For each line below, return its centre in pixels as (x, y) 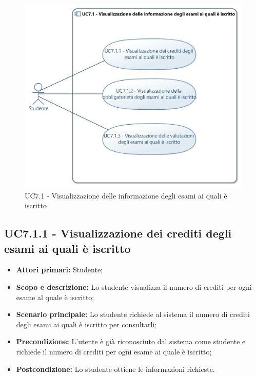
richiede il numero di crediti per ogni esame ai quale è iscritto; (114, 351)
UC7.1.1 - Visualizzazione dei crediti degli (118, 233)
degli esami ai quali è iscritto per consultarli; (86, 324)
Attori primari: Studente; (60, 270)
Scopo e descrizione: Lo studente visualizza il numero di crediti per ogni (134, 286)
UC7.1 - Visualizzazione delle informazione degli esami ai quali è (126, 195)
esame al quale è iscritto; (55, 297)
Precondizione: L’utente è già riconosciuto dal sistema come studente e (131, 341)
